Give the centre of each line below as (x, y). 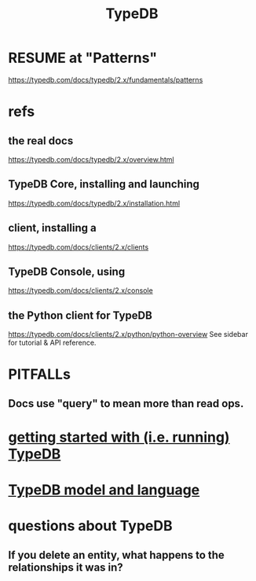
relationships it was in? (66, 567)
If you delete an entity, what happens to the (117, 555)
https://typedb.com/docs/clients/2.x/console (80, 290)
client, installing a (52, 228)
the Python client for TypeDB (80, 315)
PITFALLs (39, 374)
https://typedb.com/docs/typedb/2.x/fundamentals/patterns (106, 80)
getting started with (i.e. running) (119, 437)
